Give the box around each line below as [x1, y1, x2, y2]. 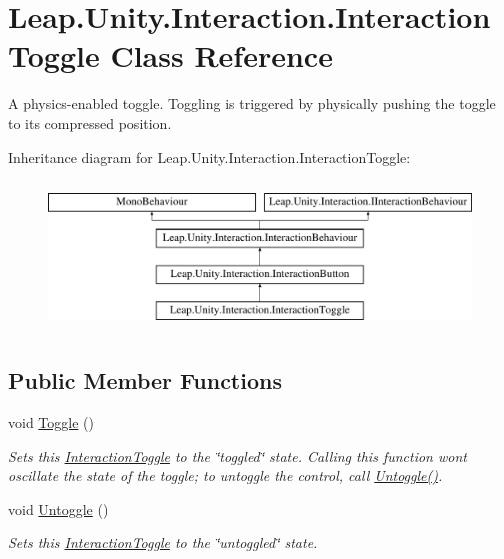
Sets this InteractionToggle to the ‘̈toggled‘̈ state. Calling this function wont [8, 445, 467, 466]
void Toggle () [8, 412, 94, 433]
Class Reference [110, 35, 333, 76]
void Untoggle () [8, 498, 109, 519]
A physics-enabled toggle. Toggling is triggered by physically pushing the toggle [8, 93, 496, 114]
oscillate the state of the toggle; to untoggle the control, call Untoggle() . [8, 465, 443, 486]
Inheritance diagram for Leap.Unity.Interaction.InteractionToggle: [8, 146, 411, 167]
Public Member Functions [8, 365, 282, 396]
